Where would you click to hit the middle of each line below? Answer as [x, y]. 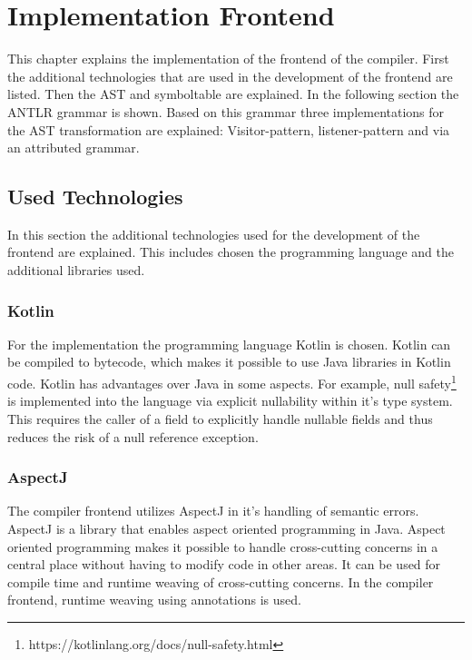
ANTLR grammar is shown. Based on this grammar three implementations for [226, 111]
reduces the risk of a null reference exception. [133, 436]
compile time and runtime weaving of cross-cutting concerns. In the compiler [221, 581]
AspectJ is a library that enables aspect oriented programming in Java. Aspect [226, 528]
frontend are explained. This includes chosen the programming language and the [231, 252]
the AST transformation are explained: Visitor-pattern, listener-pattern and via [229, 129]
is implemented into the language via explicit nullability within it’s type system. [230, 401]
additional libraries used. [76, 270]
